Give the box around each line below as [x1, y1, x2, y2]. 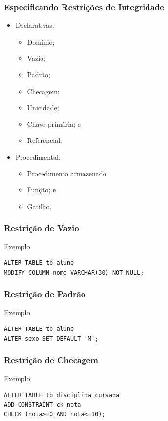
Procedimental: [15, 151, 61, 162]
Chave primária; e [27, 118, 81, 129]
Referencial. [27, 135, 62, 145]
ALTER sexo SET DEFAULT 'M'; [4, 335, 99, 342]
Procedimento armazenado [27, 168, 106, 178]
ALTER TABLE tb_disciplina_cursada [4, 392, 120, 399]
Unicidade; [27, 102, 59, 113]
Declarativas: [15, 20, 54, 30]
